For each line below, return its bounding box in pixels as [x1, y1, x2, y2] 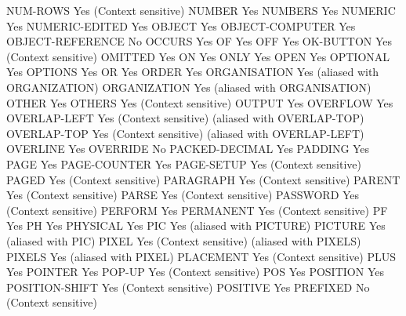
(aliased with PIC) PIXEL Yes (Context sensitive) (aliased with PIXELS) [6, 232, 361, 249]
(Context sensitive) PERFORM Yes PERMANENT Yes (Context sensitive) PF [6, 202, 388, 218]
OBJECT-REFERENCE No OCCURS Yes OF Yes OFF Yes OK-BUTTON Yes [6, 33, 393, 49]
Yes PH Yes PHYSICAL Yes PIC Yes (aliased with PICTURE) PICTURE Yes [6, 217, 386, 234]
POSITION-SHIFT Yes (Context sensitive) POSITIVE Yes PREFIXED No [6, 278, 370, 295]
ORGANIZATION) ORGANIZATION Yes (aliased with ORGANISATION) [6, 78, 372, 95]
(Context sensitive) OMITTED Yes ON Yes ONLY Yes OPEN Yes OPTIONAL [6, 48, 390, 64]
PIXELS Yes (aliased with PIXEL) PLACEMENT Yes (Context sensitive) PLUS [6, 248, 396, 264]
